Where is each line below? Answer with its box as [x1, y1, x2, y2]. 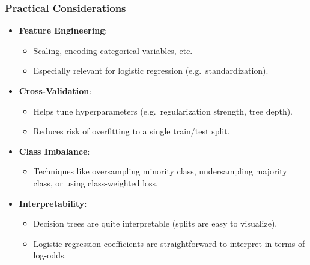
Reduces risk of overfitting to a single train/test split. [33, 125, 230, 137]
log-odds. [33, 249, 67, 261]
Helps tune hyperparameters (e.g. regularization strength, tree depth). [33, 104, 293, 117]
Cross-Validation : [19, 85, 92, 97]
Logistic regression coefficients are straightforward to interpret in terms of [33, 237, 305, 249]
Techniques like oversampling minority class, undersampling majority [33, 165, 287, 177]
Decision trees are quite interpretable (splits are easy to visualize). [33, 217, 278, 230]
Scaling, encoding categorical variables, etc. [33, 44, 193, 56]
